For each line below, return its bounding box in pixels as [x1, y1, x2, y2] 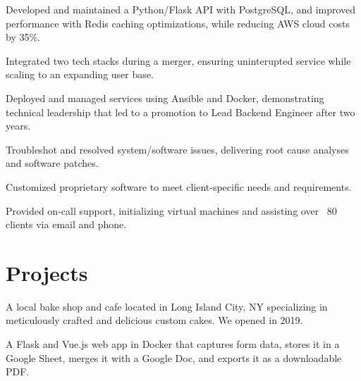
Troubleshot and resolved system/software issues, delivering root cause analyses [6, 142, 349, 156]
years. [6, 118, 31, 133]
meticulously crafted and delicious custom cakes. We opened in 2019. [6, 313, 303, 327]
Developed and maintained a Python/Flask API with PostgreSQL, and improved [6, 2, 356, 16]
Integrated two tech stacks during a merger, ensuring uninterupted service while [6, 53, 351, 68]
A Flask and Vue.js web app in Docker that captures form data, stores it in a [6, 337, 340, 351]
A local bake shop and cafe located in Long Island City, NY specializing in [6, 299, 328, 313]
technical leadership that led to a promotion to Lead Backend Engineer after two [6, 104, 355, 119]
